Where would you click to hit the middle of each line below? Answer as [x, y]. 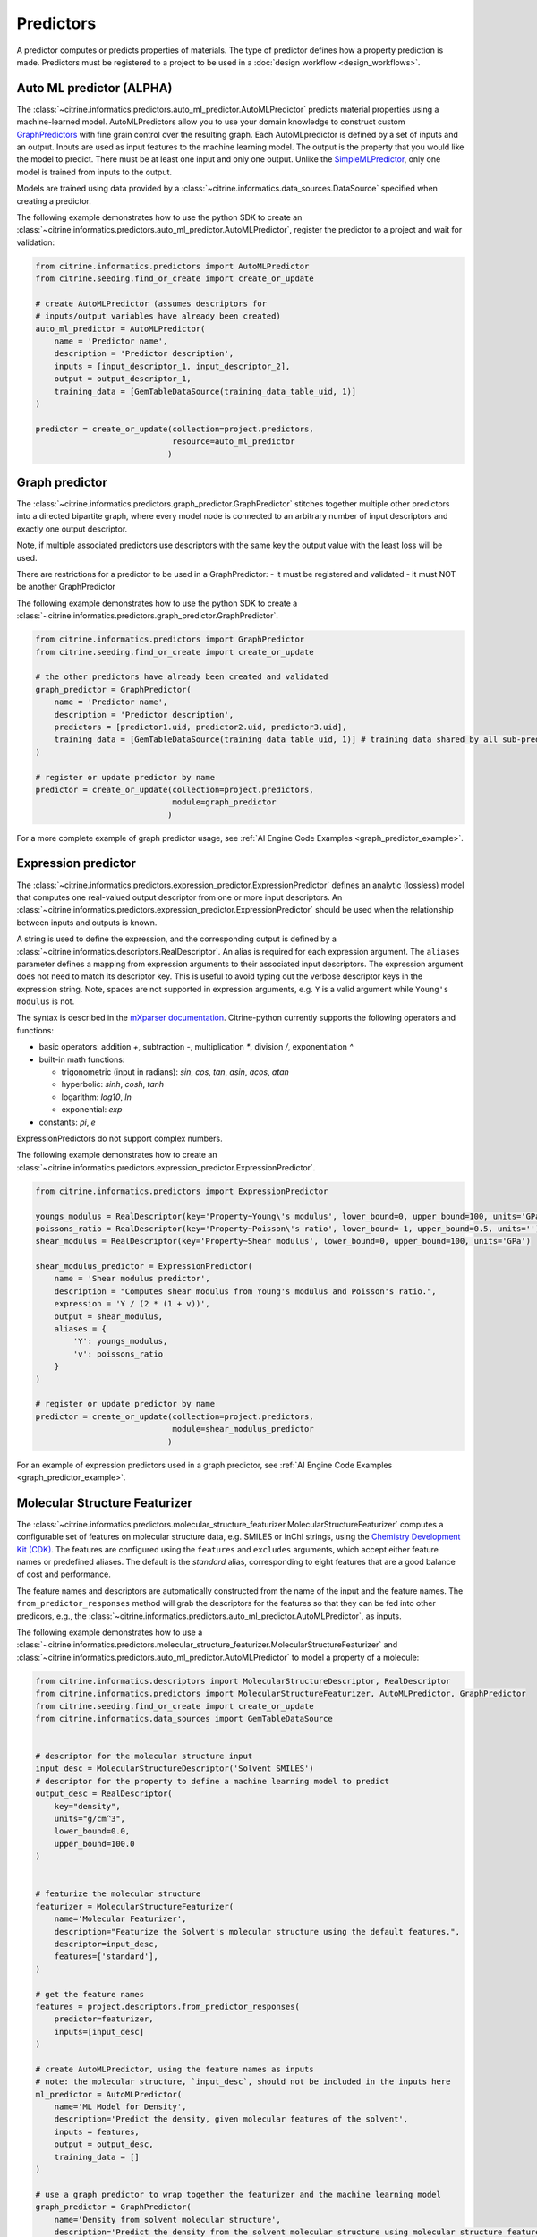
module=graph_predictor [224, 802]
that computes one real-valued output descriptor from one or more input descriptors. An [179, 897]
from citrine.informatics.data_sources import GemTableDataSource [184, 1718]
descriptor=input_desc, [106, 1944]
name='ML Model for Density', [120, 2107]
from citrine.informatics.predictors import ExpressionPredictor [182, 1191]
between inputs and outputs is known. [87, 923]
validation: [36, 242]
